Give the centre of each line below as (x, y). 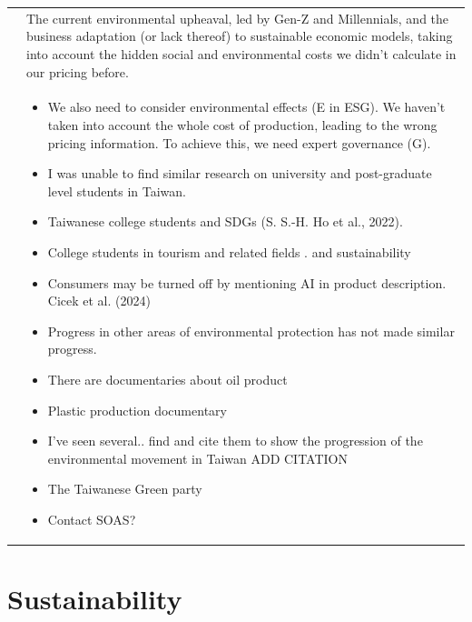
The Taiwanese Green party (125, 489)
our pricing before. (78, 71)
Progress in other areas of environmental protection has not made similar (251, 331)
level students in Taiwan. (117, 191)
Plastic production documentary (137, 410)
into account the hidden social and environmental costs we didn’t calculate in (241, 53)
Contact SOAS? (92, 519)
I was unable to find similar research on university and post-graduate (240, 173)
